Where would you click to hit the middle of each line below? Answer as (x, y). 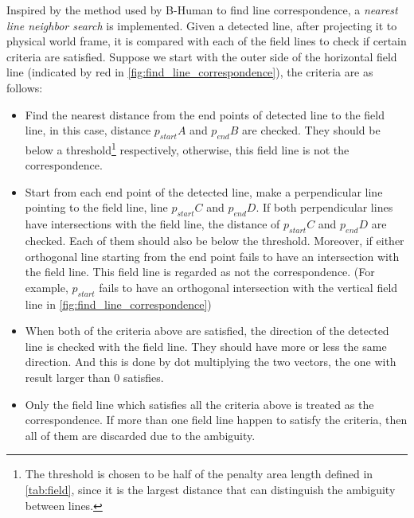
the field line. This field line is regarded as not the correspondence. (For (200, 272)
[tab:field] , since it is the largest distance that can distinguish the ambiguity (210, 489)
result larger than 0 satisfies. (94, 377)
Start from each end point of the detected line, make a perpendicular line (204, 191)
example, (47, 287)
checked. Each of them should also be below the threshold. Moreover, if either (215, 240)
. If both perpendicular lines (324, 207)
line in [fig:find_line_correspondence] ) (118, 304)
